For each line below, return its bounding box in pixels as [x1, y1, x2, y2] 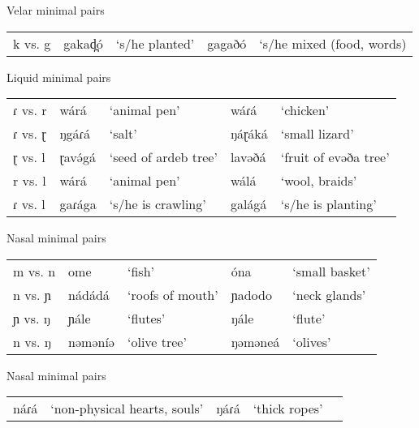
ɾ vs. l [13, 195, 45, 214]
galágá [230, 195, 267, 214]
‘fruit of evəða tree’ [280, 148, 390, 167]
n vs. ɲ [13, 285, 51, 304]
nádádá [68, 285, 110, 304]
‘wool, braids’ [280, 171, 357, 190]
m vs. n [13, 261, 56, 280]
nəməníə [68, 332, 114, 351]
